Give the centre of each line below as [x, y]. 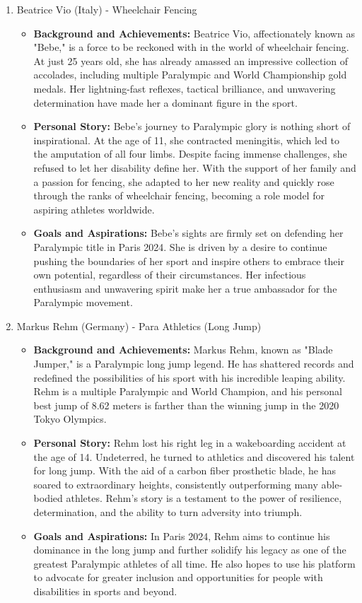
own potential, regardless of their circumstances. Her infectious [170, 275]
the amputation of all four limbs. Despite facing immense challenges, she [190, 154]
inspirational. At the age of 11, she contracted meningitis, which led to [186, 140]
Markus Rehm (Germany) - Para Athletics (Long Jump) [139, 326]
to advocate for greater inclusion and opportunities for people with [178, 577]
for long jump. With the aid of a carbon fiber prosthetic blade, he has [185, 470]
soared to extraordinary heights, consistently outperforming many [176, 484]
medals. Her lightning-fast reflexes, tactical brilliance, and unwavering [185, 88]
